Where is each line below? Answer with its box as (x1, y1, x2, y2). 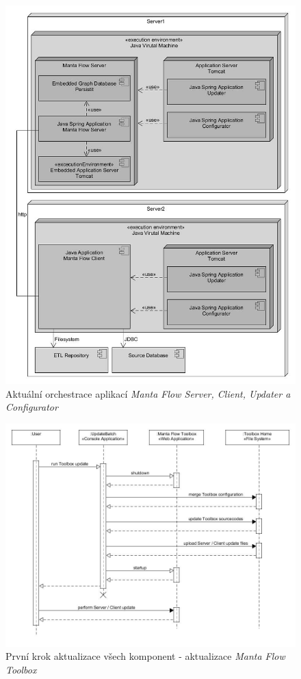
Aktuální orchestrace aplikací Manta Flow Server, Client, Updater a (5, 386, 291, 400)
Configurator (5, 400, 58, 414)
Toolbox (5, 662, 37, 676)
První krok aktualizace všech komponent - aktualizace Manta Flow (5, 649, 285, 663)
